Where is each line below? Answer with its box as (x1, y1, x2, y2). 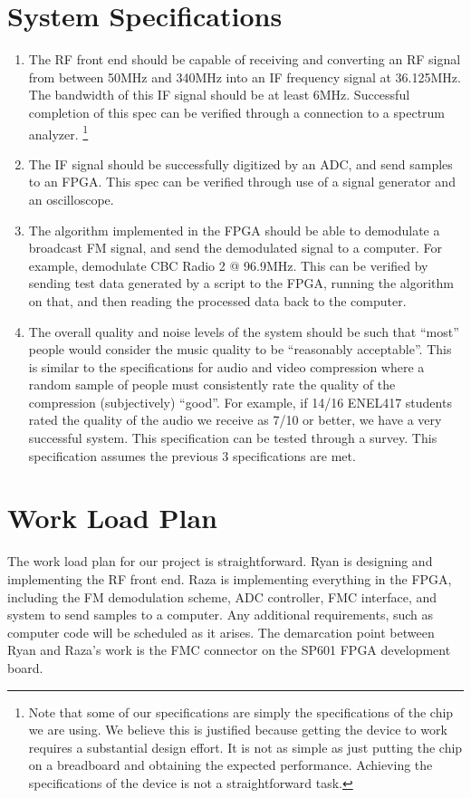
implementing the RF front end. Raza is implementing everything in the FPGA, (7, 569, 452, 588)
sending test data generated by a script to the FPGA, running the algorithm (28, 274, 454, 293)
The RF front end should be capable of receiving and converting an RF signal (28, 50, 461, 69)
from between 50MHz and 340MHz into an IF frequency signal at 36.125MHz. (28, 67, 461, 86)
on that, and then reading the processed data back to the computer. (28, 291, 407, 310)
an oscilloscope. (28, 189, 114, 208)
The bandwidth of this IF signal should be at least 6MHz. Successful (28, 85, 410, 104)
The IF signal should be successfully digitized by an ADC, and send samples (28, 154, 453, 173)
